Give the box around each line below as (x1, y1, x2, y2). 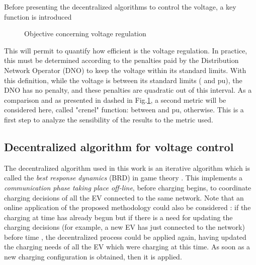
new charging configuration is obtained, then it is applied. (4, 251, 182, 262)
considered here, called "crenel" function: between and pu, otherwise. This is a (4, 104, 244, 115)
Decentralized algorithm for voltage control (4, 139, 234, 154)
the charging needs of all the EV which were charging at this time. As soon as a (4, 241, 250, 252)
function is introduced (4, 11, 72, 22)
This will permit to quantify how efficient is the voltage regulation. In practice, (4, 45, 247, 55)
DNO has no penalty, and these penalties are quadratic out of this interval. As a (4, 85, 252, 95)
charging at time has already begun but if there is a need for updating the (4, 212, 233, 222)
